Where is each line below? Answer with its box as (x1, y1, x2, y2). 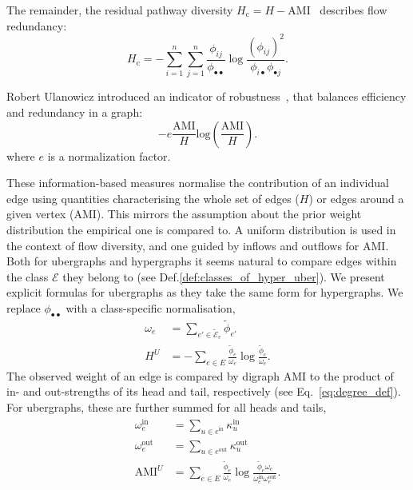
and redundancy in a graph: (6, 104, 143, 121)
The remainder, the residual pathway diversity (6, 2, 233, 18)
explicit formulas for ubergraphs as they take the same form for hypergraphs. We (6, 284, 403, 301)
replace (6, 299, 41, 316)
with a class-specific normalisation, (66, 299, 236, 316)
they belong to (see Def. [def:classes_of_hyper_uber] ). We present (62, 268, 385, 285)
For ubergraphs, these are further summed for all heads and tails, (6, 399, 327, 416)
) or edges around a (308, 189, 404, 206)
